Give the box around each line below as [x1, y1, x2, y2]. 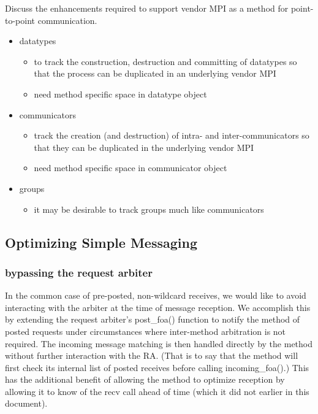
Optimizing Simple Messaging [5, 232, 197, 251]
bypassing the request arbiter [5, 264, 153, 280]
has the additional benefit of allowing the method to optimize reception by [5, 373, 285, 386]
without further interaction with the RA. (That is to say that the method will [5, 349, 298, 362]
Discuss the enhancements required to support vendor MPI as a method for [5, 2, 289, 14]
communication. [37, 13, 97, 26]
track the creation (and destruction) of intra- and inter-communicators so [34, 129, 309, 142]
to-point [5, 13, 36, 26]
